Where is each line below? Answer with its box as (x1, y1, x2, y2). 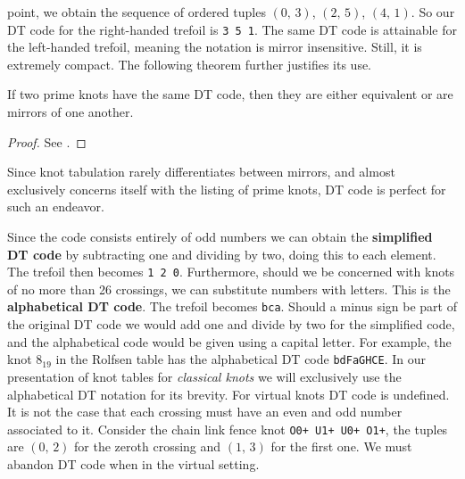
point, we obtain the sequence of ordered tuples (7, 3, 266, 21)
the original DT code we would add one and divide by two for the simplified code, (7, 315, 455, 334)
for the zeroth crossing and (74, 437, 221, 456)
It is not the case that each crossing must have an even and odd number (7, 402, 403, 421)
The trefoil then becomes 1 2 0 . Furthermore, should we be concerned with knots (7, 262, 455, 281)
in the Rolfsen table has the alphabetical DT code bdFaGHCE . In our (55, 350, 427, 368)
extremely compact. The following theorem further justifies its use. (7, 54, 372, 73)
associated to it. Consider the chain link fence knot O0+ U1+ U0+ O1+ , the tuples (7, 419, 448, 438)
